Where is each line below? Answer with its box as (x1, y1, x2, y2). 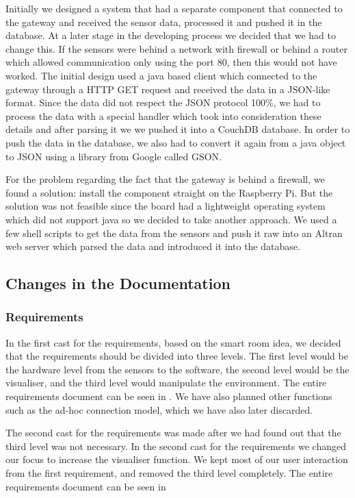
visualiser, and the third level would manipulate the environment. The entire (5, 375, 327, 390)
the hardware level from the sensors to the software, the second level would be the (5, 362, 350, 376)
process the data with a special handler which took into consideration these (5, 108, 321, 123)
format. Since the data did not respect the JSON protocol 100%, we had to (5, 95, 321, 110)
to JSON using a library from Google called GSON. (5, 149, 222, 163)
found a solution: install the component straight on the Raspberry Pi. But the (5, 185, 333, 199)
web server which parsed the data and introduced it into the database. (5, 239, 300, 253)
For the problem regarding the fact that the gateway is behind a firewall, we (5, 172, 325, 186)
